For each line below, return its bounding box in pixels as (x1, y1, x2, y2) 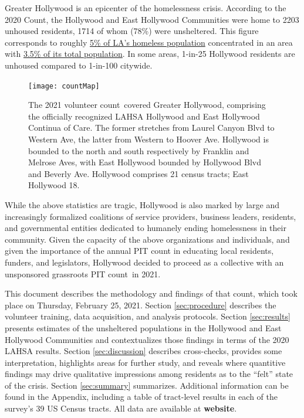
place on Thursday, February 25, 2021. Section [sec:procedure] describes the (5, 298, 276, 311)
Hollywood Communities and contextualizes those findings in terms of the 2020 (5, 333, 289, 345)
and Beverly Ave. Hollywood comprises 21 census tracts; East (28, 167, 249, 179)
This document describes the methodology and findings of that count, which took (5, 287, 298, 300)
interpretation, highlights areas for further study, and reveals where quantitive (5, 356, 286, 368)
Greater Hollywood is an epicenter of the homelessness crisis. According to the (5, 2, 286, 13)
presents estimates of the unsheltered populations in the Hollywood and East (5, 321, 282, 334)
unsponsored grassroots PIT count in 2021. (5, 267, 161, 280)
